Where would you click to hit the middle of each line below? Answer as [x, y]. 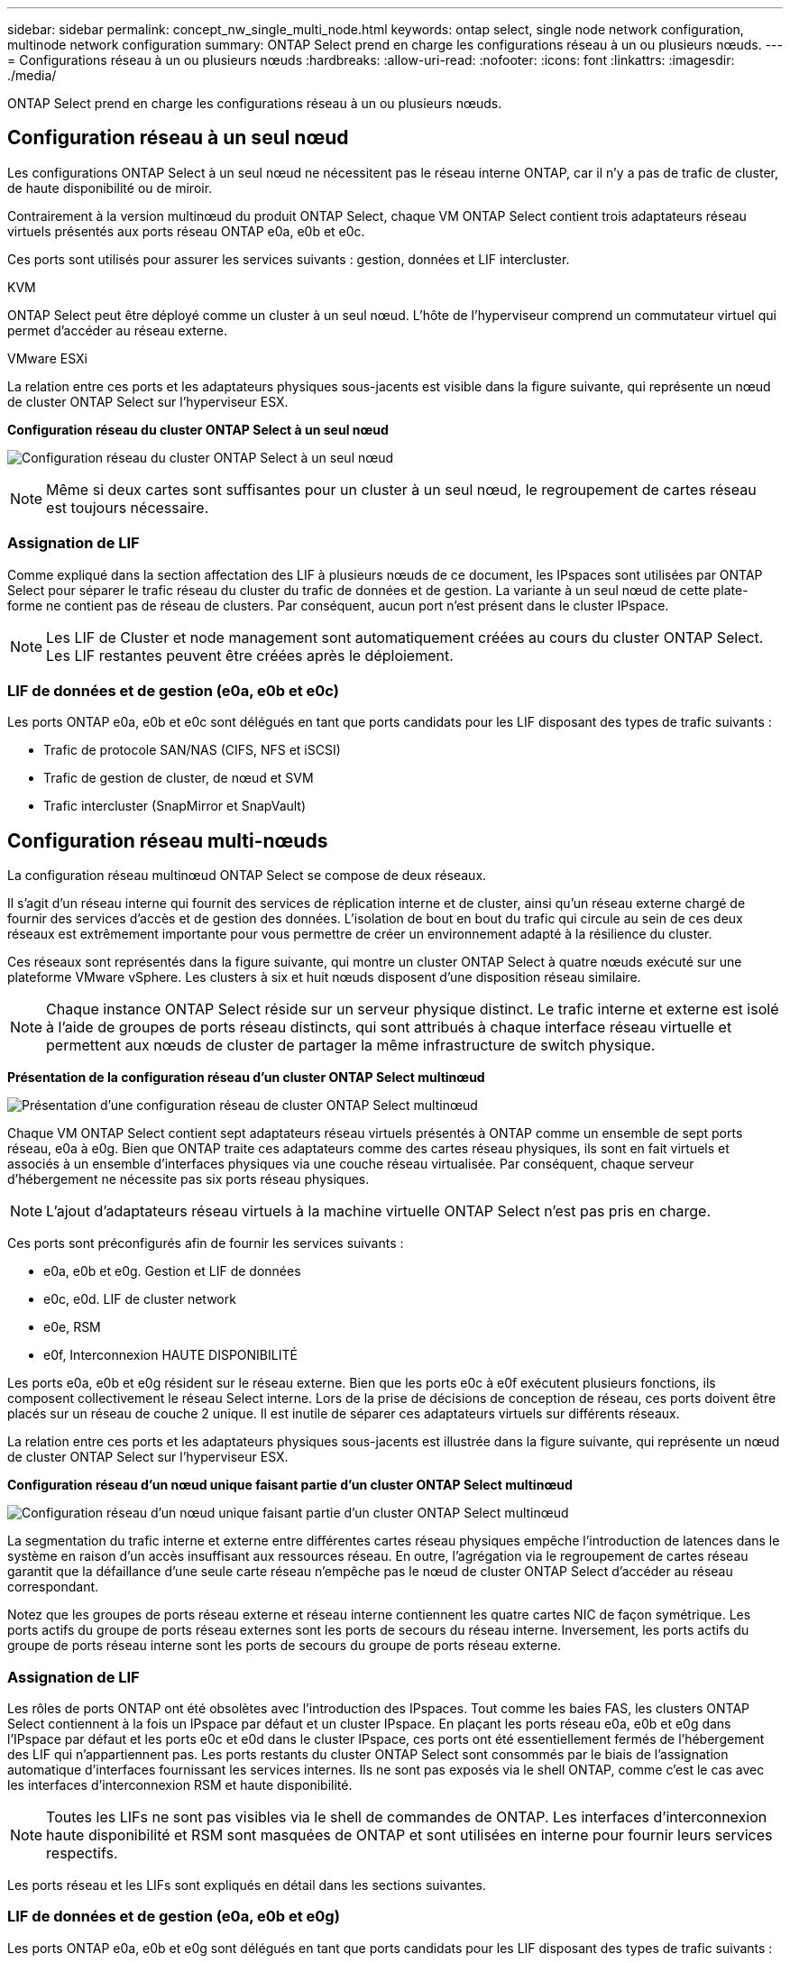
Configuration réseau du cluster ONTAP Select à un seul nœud [198, 429]
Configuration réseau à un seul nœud [178, 138]
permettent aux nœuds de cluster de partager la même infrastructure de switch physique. [351, 1046]
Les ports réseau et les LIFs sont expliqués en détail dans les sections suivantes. [247, 1885]
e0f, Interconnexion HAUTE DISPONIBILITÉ [170, 1355]
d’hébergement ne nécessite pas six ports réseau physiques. [188, 1179]
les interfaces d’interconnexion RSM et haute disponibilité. [180, 1784]
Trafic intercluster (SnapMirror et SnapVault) [175, 806]
